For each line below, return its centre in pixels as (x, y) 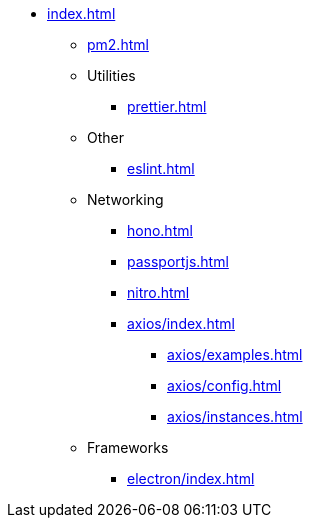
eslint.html (161, 168)
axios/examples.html (235, 354)
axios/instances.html (235, 416)
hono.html (160, 230)
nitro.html (158, 292)
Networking (125, 199)
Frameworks (128, 447)
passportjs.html (178, 261)
